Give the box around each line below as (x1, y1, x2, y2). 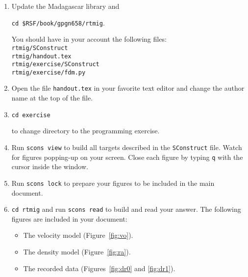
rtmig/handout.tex (11, 52, 72, 60)
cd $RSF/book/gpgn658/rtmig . (11, 17, 105, 27)
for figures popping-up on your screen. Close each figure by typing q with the (11, 151, 243, 162)
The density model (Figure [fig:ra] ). (23, 246, 131, 256)
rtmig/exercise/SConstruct (11, 61, 99, 68)
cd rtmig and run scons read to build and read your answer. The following (11, 204, 241, 214)
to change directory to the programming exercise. (11, 126, 160, 136)
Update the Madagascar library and (11, 1, 120, 11)
